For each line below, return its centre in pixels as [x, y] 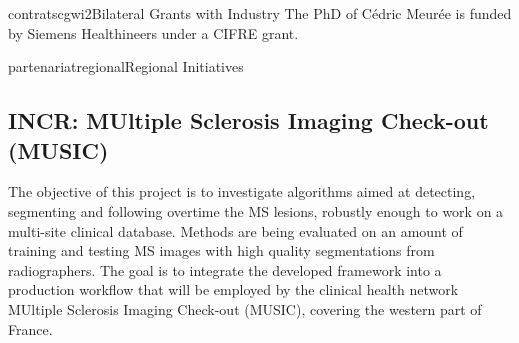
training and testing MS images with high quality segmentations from [221, 250]
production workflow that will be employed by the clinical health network [233, 289]
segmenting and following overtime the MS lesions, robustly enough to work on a [256, 210]
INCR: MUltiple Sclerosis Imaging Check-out [248, 120]
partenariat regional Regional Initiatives [126, 66]
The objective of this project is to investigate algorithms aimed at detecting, [242, 191]
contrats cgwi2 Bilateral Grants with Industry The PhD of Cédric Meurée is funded [260, 13]
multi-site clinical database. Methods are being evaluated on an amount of [235, 230]
